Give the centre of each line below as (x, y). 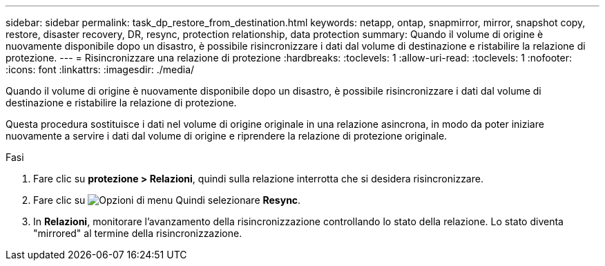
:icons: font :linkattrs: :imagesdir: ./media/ (100, 69)
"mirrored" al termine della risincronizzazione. (138, 233)
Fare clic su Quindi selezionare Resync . (167, 200)
